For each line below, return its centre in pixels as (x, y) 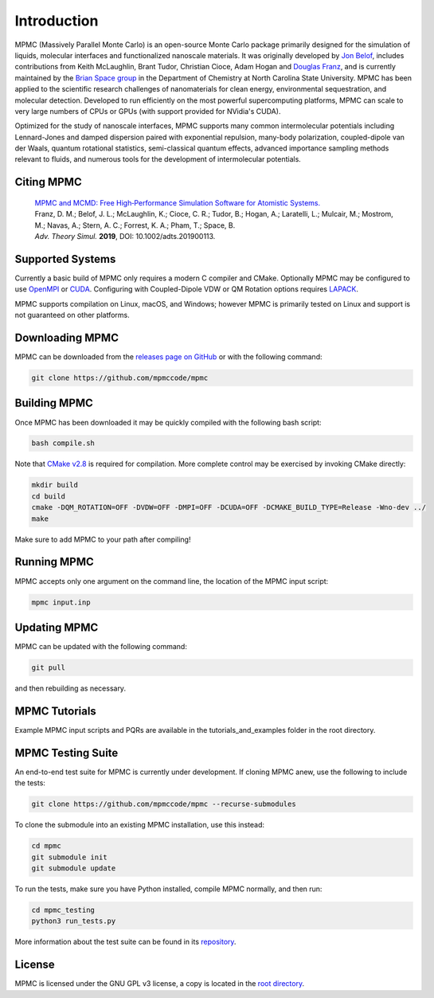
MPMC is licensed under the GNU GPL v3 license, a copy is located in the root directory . (160, 984)
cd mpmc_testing (63, 910)
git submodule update (74, 868)
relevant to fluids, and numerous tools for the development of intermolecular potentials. (158, 159)
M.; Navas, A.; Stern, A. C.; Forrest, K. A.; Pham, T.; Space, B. (135, 225)
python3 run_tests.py (74, 921)
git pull (49, 667)
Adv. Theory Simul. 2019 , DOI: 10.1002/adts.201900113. (125, 237)
